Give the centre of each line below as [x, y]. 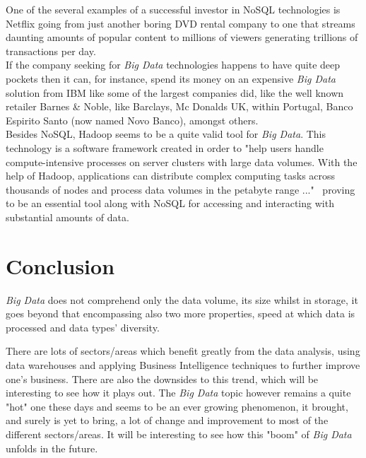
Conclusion [60, 265]
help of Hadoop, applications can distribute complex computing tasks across [171, 176]
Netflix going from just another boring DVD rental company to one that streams [181, 23]
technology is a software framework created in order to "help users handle [165, 147]
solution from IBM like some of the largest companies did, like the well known [175, 92]
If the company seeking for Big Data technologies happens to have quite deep [173, 65]
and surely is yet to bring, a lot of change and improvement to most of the [167, 420]
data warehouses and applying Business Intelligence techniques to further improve [183, 365]
